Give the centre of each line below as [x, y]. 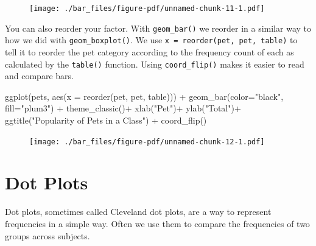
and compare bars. [39, 76]
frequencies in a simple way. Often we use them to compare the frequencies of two [157, 223]
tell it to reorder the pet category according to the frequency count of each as [149, 51]
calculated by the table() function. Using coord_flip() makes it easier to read [155, 64]
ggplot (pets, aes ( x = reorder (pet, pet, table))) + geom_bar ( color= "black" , [144, 96]
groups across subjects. [47, 235]
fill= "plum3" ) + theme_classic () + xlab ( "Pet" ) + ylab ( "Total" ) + [123, 108]
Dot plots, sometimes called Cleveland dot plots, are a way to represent [138, 212]
